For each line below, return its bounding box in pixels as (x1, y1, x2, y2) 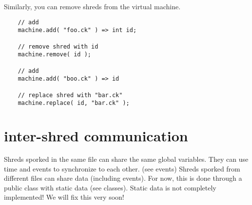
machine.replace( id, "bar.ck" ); (18, 100, 130, 107)
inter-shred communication (4, 126, 188, 145)
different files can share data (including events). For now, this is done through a (4, 173, 242, 183)
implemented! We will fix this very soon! (4, 192, 124, 202)
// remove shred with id (18, 43, 98, 50)
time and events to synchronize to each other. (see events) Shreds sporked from (4, 163, 240, 173)
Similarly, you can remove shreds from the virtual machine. (4, 1, 181, 11)
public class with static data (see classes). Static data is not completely (4, 182, 216, 192)
